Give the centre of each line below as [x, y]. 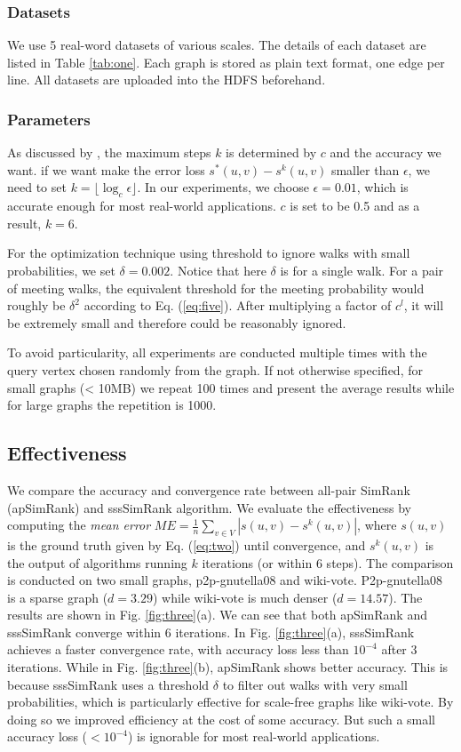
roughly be [36, 305]
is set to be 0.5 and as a [355, 206]
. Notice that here [218, 270]
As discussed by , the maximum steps [109, 152]
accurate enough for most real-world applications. [142, 206]
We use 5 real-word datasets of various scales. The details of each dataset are [217, 45]
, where [377, 525]
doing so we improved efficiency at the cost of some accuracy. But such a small [222, 719]
